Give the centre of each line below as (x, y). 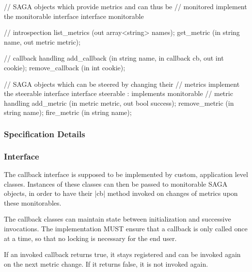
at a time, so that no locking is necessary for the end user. (90, 238)
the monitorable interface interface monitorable (74, 16)
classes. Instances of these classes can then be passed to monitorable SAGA (116, 184)
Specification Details (45, 134)
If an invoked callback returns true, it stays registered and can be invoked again (122, 254)
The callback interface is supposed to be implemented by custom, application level (126, 174)
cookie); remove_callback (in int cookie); (65, 67)
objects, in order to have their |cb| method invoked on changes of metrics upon (121, 193)
